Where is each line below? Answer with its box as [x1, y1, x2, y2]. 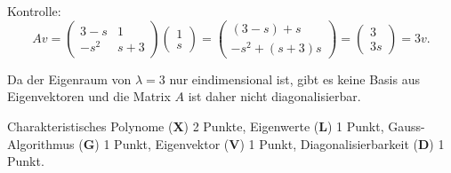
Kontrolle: [7, 2, 61, 20]
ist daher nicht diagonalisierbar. [188, 87, 361, 106]
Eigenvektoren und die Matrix [7, 87, 171, 106]
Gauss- [388, 117, 425, 135]
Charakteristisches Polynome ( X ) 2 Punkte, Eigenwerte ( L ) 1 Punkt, [7, 117, 384, 135]
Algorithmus [7, 134, 75, 153]
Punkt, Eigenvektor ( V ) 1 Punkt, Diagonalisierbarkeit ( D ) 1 [114, 134, 445, 153]
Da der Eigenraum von [7, 69, 132, 88]
